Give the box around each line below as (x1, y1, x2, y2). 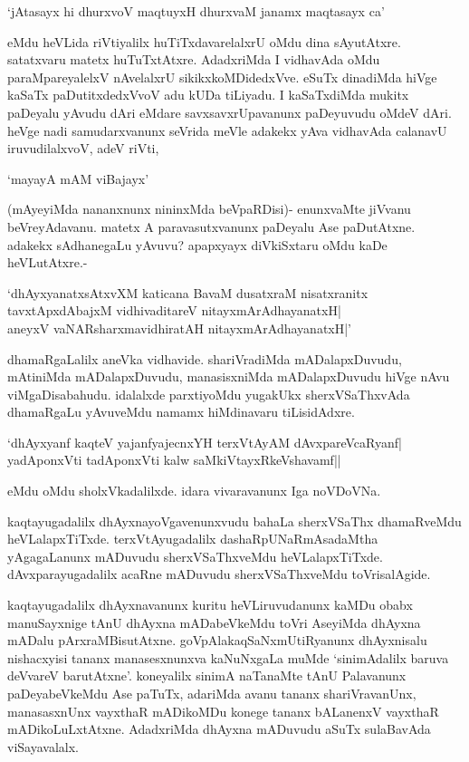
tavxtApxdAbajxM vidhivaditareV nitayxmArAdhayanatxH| (7, 301, 341, 320)
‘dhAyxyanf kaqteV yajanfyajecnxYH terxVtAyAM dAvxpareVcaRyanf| (7, 432, 402, 451)
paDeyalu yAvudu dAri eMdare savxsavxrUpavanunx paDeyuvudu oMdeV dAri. (7, 102, 452, 121)
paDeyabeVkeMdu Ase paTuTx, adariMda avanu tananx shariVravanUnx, (7, 684, 416, 702)
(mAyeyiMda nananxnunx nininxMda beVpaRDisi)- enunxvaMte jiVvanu (7, 199, 411, 218)
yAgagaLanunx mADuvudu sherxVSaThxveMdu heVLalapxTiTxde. (7, 546, 383, 565)
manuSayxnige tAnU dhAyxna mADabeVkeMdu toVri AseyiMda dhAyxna (7, 612, 421, 632)
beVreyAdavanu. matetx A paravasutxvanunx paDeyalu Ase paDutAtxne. (7, 217, 416, 236)
